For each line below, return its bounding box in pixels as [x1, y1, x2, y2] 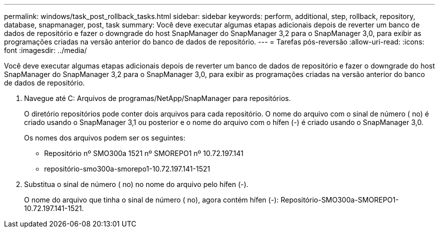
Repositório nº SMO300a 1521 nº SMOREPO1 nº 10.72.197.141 [44, 149, 244, 157]
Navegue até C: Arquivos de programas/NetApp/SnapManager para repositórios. [24, 94, 291, 102]
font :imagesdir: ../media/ [4, 46, 87, 54]
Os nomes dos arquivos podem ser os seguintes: [24, 133, 185, 142]
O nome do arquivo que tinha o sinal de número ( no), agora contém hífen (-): [24, 195, 279, 204]
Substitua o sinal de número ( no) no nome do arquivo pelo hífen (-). [24, 180, 249, 188]
